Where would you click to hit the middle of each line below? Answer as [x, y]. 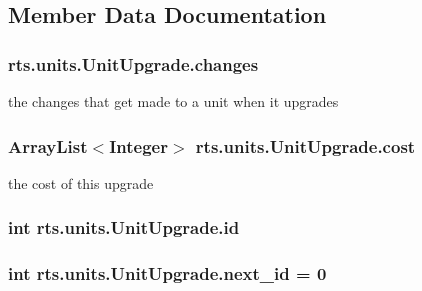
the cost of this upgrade [81, 182]
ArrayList [48, 145]
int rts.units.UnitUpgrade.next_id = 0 [167, 273]
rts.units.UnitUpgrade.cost [305, 145]
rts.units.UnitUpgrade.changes [133, 63]
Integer [138, 145]
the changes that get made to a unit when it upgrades [173, 101]
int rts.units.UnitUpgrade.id [124, 227]
